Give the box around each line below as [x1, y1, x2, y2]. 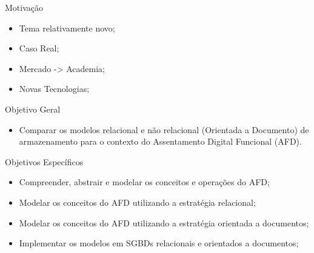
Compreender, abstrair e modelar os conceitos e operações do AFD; [19, 176, 270, 188]
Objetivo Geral [5, 102, 61, 115]
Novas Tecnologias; [19, 82, 90, 95]
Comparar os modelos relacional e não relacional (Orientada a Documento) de [19, 123, 309, 136]
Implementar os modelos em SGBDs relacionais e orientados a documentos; [19, 237, 299, 249]
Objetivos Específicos [5, 155, 84, 168]
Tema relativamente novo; [19, 21, 115, 34]
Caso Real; [19, 42, 59, 54]
